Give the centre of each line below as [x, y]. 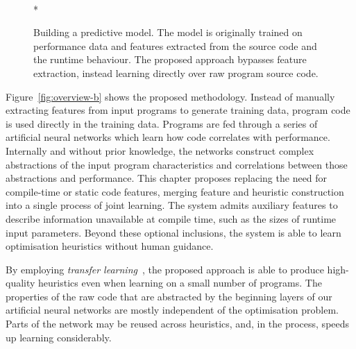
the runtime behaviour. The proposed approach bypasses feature [170, 59]
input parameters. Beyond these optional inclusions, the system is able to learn [173, 232]
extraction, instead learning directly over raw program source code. [176, 73]
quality [20, 283]
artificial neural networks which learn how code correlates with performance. [168, 137]
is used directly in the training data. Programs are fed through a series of [162, 123]
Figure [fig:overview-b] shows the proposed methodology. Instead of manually [170, 96]
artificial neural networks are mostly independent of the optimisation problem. [172, 310]
